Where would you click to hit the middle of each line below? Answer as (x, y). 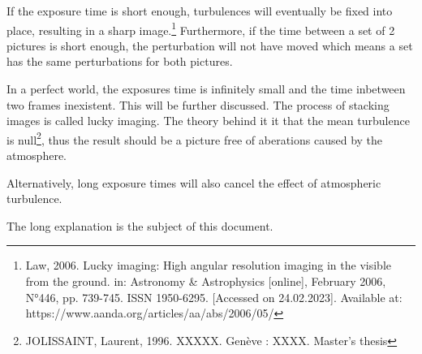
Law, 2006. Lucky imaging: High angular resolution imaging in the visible (209, 265)
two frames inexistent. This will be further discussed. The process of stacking (198, 104)
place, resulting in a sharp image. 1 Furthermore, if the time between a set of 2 (201, 28)
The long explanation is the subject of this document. (140, 225)
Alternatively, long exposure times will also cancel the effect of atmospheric (194, 182)
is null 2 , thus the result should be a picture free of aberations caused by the (195, 138)
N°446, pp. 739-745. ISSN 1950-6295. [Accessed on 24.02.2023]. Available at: (214, 297)
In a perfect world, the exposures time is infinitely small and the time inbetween (206, 89)
